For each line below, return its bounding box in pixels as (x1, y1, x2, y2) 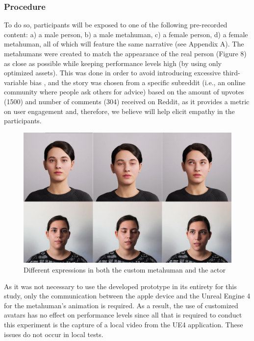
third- (223, 68, 240, 78)
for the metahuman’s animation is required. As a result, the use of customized (4, 300, 238, 310)
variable (4, 77, 27, 87)
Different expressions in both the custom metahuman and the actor (24, 265, 226, 274)
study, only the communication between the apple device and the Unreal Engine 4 (4, 291, 251, 301)
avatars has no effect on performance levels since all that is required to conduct (4, 310, 242, 320)
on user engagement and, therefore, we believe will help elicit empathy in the (4, 106, 235, 116)
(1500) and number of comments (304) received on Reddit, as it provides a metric (4, 96, 250, 106)
